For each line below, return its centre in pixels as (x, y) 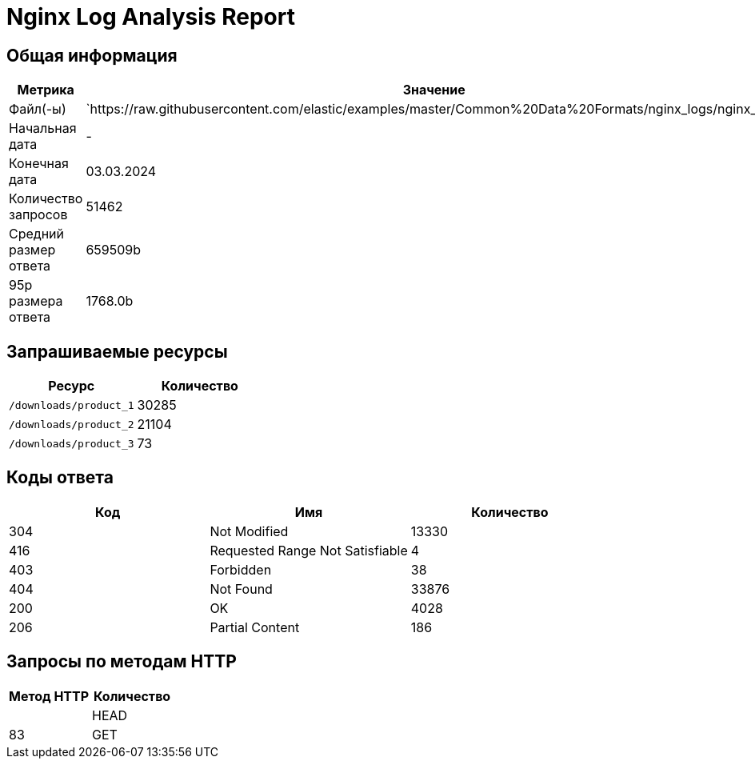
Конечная (39, 164)
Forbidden (241, 569)
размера (36, 301)
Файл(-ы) (38, 109)
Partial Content (255, 627)
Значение (434, 90)
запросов (38, 215)
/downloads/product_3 (72, 443)
